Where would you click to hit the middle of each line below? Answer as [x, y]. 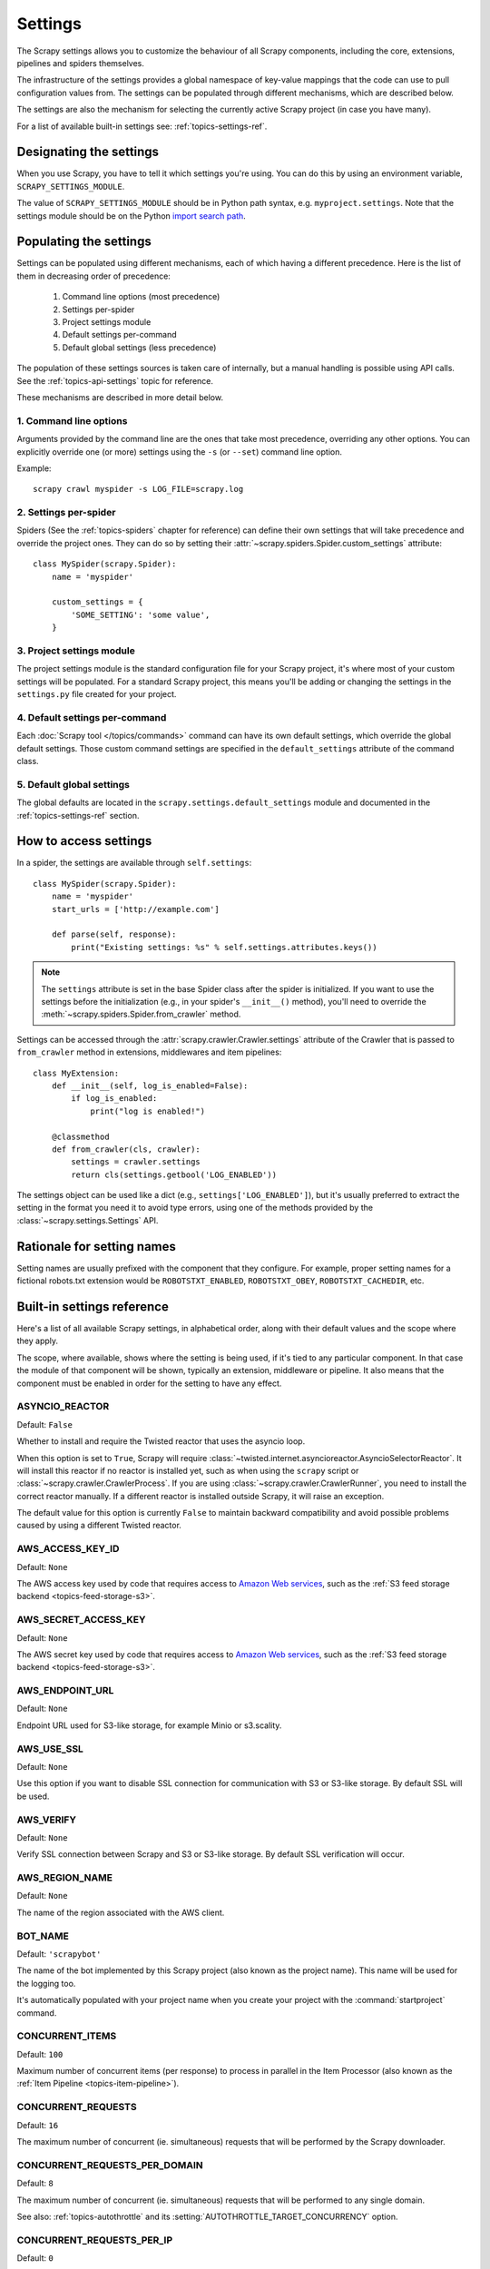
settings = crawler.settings [136, 1162]
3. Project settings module [76, 651]
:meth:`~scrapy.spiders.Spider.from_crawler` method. [141, 1014]
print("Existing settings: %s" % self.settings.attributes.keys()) [224, 947]
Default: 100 [40, 2054]
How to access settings [84, 841]
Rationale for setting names [97, 1247]
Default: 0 [35, 2258]
